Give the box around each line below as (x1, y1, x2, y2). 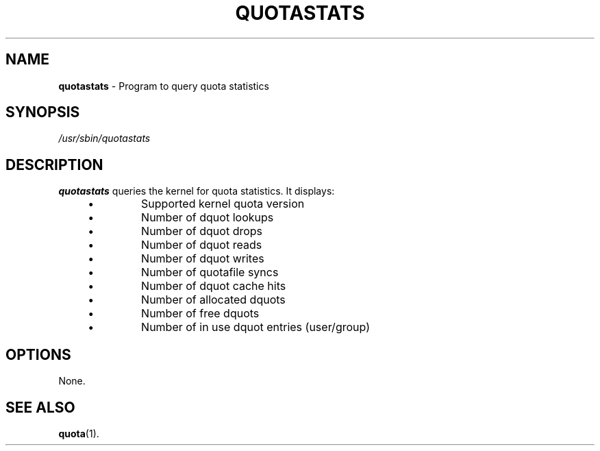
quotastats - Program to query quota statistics (58, 80, 269, 92)
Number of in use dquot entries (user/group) (141, 320, 370, 334)
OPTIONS (5, 345, 71, 363)
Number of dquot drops (141, 224, 263, 239)
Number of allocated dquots (141, 293, 286, 307)
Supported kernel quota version (141, 197, 305, 211)
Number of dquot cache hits (141, 279, 286, 293)
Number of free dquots (141, 306, 260, 321)
